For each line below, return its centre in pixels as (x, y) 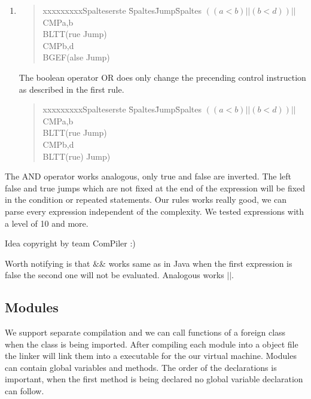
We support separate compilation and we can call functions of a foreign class (145, 332)
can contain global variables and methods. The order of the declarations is (141, 367)
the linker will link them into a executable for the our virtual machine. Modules (151, 356)
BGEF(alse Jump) (76, 57)
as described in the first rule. (71, 89)
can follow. (25, 391)
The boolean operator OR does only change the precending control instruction (162, 77)
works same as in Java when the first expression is (200, 263)
